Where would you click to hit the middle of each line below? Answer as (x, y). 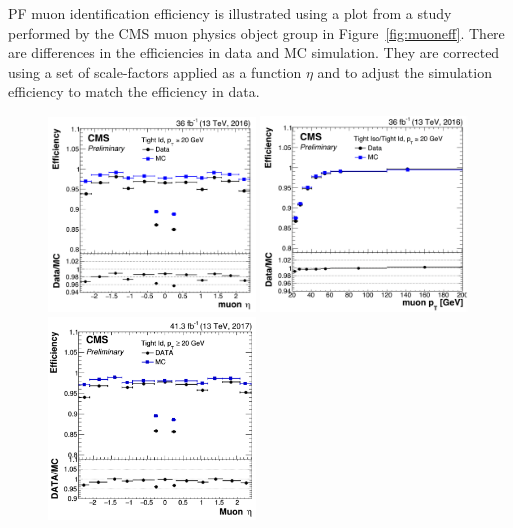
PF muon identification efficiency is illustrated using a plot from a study (230, 13)
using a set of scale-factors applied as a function (155, 71)
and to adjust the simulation (404, 71)
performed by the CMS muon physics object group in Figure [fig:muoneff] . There (256, 32)
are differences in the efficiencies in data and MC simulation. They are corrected (254, 52)
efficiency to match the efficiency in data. (134, 91)
